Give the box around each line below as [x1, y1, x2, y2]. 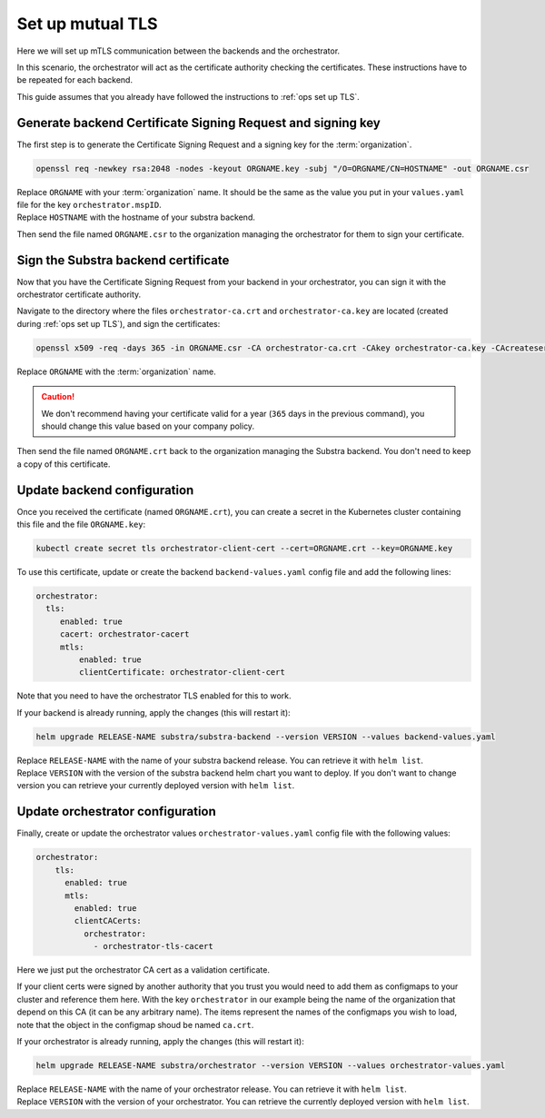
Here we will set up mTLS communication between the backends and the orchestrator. [16, 45, 341, 56]
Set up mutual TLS [16, 14, 158, 34]
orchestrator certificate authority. [16, 289, 142, 300]
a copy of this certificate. [16, 459, 111, 470]
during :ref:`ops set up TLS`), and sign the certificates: [16, 318, 221, 329]
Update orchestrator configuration [16, 804, 217, 819]
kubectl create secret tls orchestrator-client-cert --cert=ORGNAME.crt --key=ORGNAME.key [35, 543, 453, 554]
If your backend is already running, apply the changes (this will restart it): [16, 707, 291, 717]
